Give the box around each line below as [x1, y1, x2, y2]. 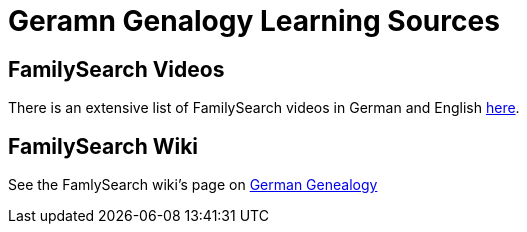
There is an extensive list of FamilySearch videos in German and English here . [8, 99, 520, 117]
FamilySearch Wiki [8, 133, 199, 159]
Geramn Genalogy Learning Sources [8, 4, 500, 38]
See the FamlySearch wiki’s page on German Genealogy [8, 176, 378, 194]
